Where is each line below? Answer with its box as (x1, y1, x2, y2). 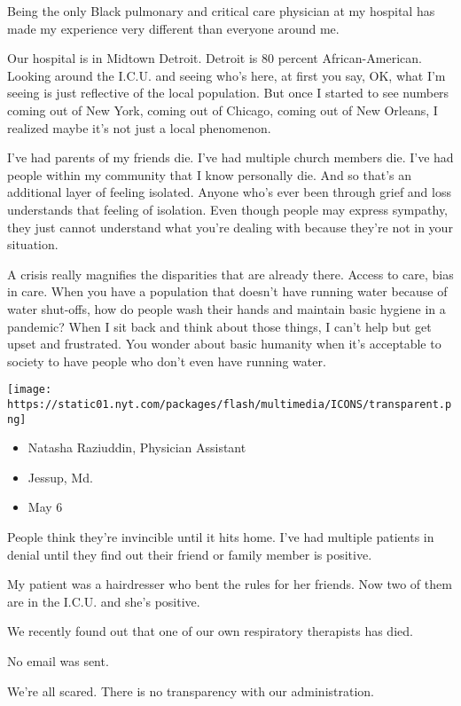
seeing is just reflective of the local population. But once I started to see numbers (7, 83, 449, 102)
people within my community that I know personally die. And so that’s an (7, 165, 412, 184)
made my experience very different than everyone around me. (7, 19, 340, 37)
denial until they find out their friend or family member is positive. (7, 545, 372, 563)
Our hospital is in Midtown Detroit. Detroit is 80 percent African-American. (7, 49, 422, 67)
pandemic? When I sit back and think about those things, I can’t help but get (7, 317, 432, 335)
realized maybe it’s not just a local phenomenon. (7, 118, 271, 137)
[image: (7, 383, 52, 396)
